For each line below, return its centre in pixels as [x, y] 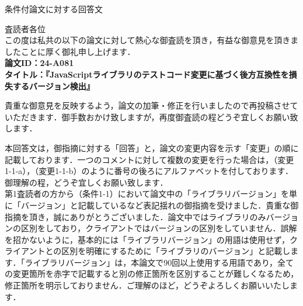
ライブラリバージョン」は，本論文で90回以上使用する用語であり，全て [159, 262]
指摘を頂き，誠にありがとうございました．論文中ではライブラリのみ [135, 216]
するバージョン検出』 [53, 86]
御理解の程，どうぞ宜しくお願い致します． [86, 182]
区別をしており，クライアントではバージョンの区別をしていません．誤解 [159, 228]
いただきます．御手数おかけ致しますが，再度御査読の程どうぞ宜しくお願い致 [151, 117]
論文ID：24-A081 [39, 63]
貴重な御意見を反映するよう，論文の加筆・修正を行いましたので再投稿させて [151, 105]
